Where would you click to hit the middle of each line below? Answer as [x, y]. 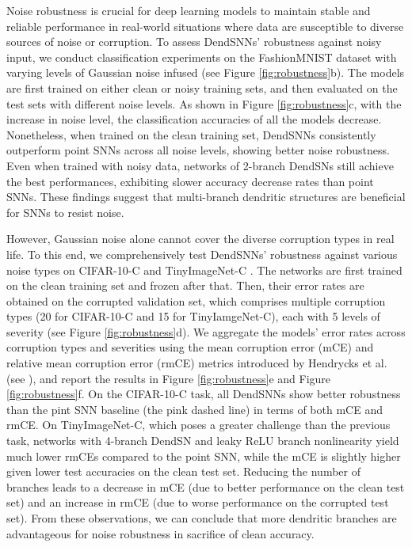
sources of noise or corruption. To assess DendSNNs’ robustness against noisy [194, 42]
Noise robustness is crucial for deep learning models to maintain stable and [189, 10]
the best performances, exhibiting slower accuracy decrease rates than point [190, 181]
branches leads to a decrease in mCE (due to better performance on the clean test [206, 486]
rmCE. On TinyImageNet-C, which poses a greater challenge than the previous [198, 425]
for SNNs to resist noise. [65, 212]
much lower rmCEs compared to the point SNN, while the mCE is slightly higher [204, 456]
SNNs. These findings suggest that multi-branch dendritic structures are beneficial [206, 197]
